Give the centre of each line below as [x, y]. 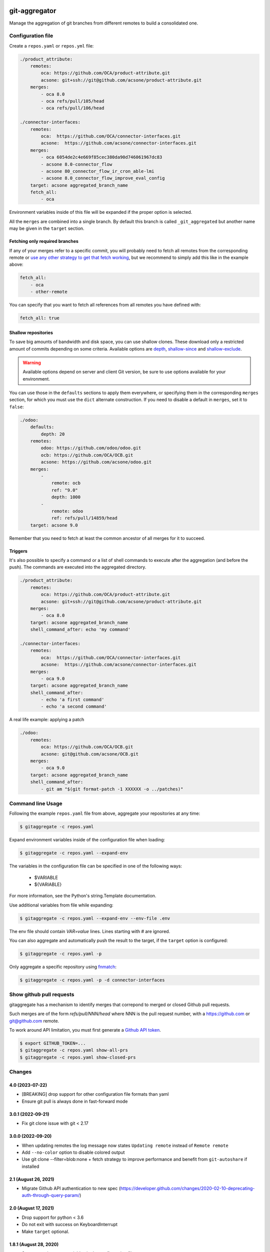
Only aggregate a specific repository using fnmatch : [63, 967]
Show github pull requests [42, 995]
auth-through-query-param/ [51, 1195]
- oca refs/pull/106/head [72, 108]
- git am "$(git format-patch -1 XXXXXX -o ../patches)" [112, 789]
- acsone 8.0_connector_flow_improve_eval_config [103, 178]
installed [30, 1166]
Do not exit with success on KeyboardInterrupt [69, 1224]
